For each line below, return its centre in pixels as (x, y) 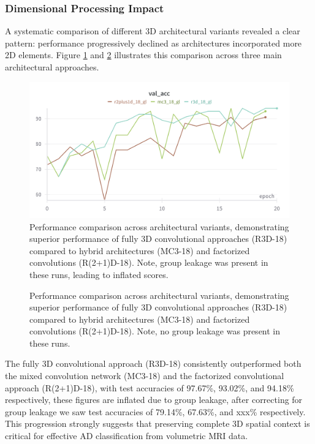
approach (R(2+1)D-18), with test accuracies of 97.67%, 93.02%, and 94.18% (150, 387)
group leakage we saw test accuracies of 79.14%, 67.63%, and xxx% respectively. (155, 411)
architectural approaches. (52, 67)
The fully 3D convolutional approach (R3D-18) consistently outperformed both (153, 363)
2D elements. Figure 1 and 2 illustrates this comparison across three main (143, 55)
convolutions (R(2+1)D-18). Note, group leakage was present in (149, 262)
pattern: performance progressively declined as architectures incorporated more (154, 43)
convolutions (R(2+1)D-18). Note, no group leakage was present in (155, 331)
